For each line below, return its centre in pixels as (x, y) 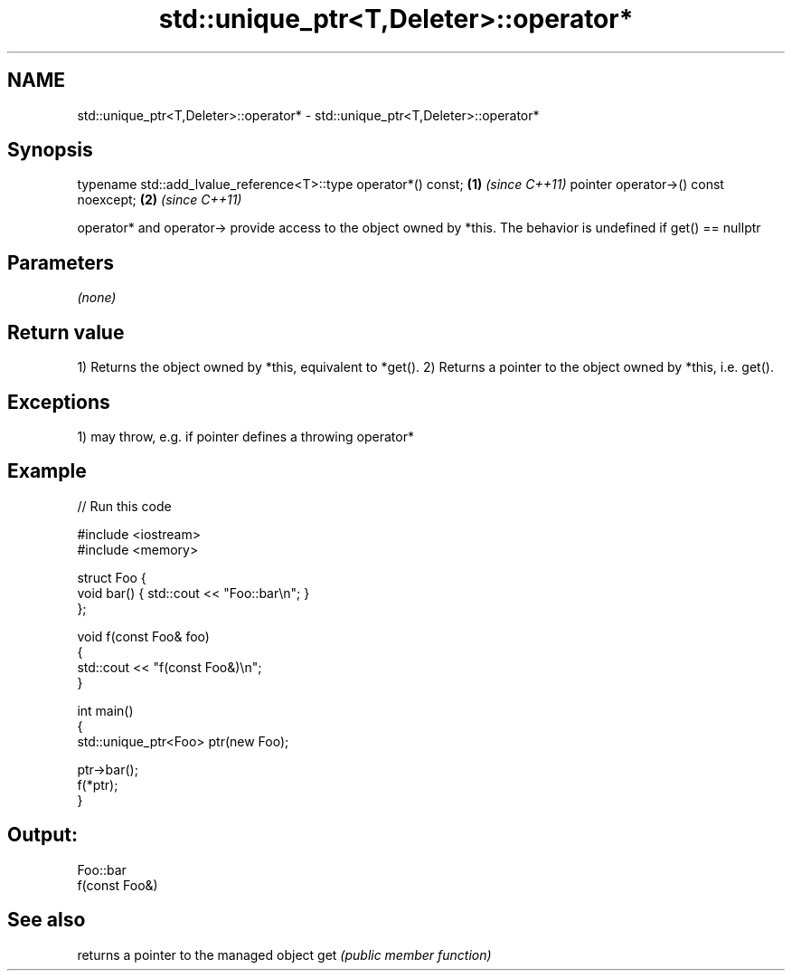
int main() (105, 710)
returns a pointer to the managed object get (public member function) (284, 954)
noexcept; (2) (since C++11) (160, 200)
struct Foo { (112, 577)
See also (47, 920)
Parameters (61, 262)
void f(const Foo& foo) (143, 636)
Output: (42, 835)
